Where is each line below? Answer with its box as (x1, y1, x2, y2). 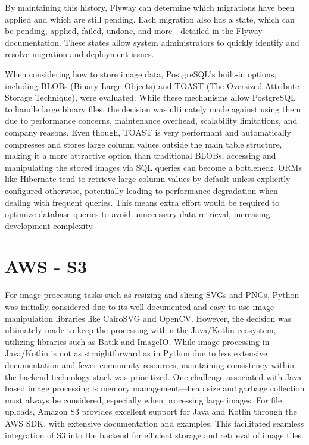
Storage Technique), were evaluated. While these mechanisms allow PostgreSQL (5, 91, 296, 104)
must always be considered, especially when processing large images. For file (5, 393, 282, 406)
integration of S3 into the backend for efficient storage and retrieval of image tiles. (5, 428, 304, 441)
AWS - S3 (5, 254, 88, 278)
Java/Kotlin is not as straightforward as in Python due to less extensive (5, 347, 267, 359)
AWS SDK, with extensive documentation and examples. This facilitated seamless (5, 416, 304, 429)
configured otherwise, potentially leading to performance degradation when (5, 184, 278, 196)
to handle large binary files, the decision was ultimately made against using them (5, 102, 301, 115)
